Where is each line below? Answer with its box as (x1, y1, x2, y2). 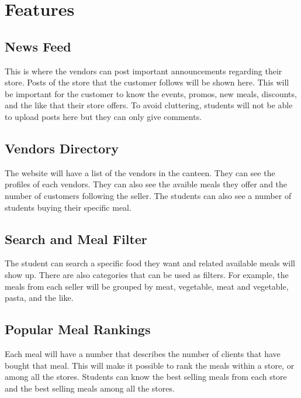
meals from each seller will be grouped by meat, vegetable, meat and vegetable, (5, 280, 289, 292)
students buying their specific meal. (5, 201, 132, 213)
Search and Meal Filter (5, 229, 147, 248)
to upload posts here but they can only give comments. (5, 110, 202, 122)
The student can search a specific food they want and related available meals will (5, 257, 295, 269)
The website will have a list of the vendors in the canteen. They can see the (5, 166, 275, 179)
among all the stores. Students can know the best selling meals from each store (5, 370, 287, 383)
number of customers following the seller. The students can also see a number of (5, 189, 292, 201)
